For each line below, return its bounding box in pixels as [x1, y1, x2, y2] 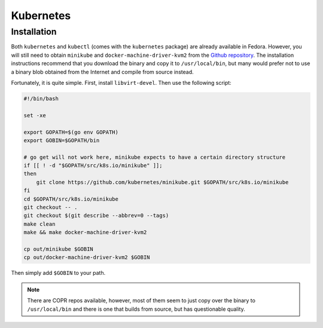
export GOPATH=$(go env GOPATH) [23, 128, 119, 136]
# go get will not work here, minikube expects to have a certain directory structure [23, 154, 286, 161]
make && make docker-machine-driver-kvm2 [23, 229, 147, 236]
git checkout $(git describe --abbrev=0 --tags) [23, 212, 169, 219]
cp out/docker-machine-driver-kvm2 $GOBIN [23, 254, 150, 261]
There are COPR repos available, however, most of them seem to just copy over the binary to [27, 297, 255, 304]
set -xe [23, 112, 46, 119]
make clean [23, 220, 56, 227]
